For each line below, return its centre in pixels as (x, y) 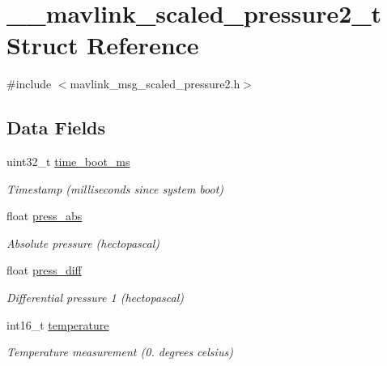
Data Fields (56, 128)
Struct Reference (103, 45)
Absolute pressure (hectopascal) (83, 243)
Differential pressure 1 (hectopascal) (96, 298)
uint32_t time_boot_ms (68, 162)
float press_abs (45, 216)
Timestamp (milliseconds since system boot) (115, 188)
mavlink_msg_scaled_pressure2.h (155, 84)
